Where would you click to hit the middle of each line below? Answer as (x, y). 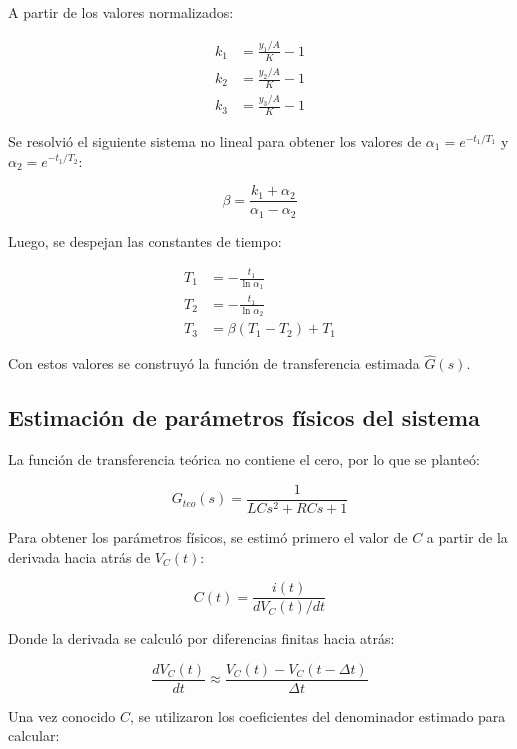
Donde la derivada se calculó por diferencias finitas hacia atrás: (201, 638)
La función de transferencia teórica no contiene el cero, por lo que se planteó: (244, 459)
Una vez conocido (62, 715)
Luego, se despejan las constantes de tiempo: (145, 240)
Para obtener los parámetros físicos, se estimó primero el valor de (208, 536)
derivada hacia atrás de (79, 556)
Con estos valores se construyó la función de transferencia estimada (214, 363)
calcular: (34, 735)
